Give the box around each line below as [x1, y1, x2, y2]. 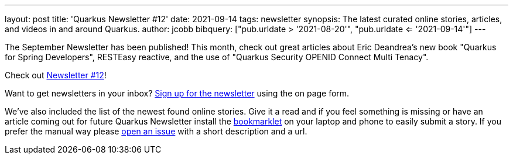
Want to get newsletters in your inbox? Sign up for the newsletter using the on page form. [5, 88, 350, 98]
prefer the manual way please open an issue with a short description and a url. [5, 126, 307, 136]
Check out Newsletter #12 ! [5, 70, 107, 80]
